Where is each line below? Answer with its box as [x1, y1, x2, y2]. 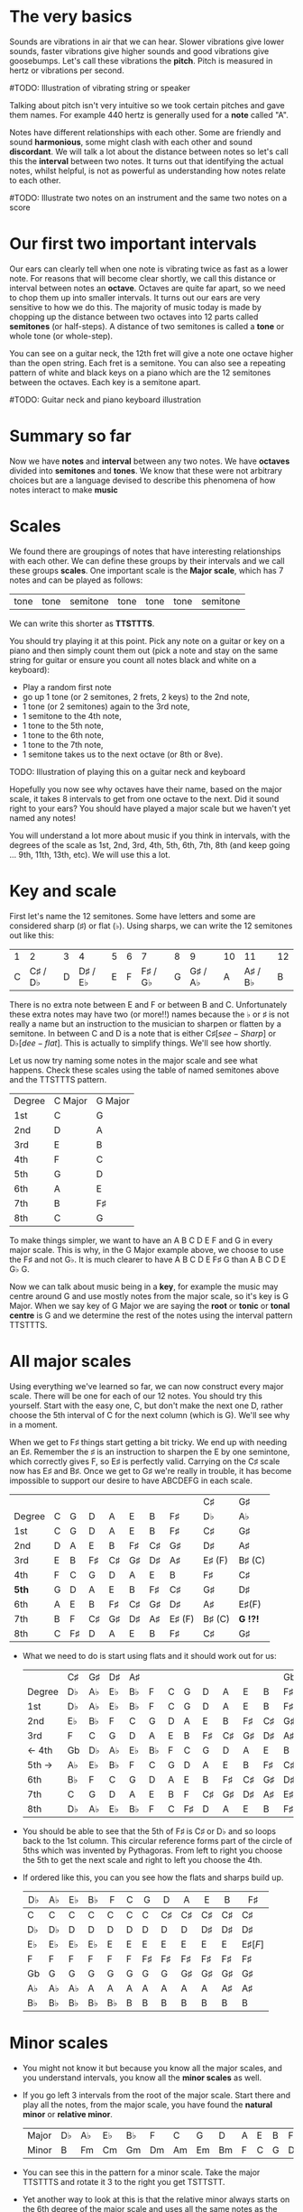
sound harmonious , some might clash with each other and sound [9, 136, 252, 147]
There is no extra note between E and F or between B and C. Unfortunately [9, 999, 288, 1009]
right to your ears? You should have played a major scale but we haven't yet [9, 803, 291, 814]
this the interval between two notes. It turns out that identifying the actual [9, 155, 284, 166]
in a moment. [9, 1419, 59, 1430]
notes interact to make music [9, 484, 119, 495]
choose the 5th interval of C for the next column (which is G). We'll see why [9, 1409, 290, 1420]
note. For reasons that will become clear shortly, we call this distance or [9, 272, 277, 283]
